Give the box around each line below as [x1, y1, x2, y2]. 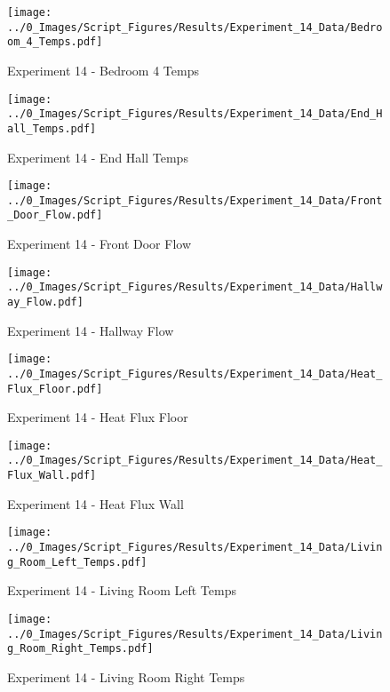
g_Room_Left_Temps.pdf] [7, 555, 147, 569]
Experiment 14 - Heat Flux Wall [7, 494, 184, 513]
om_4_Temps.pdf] [7, 36, 103, 49]
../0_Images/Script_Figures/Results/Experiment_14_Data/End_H [7, 107, 383, 121]
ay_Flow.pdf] [7, 296, 84, 308]
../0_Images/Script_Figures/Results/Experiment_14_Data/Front [7, 194, 383, 207]
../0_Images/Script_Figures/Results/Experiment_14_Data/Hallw [7, 281, 383, 294]
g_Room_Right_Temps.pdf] [7, 642, 154, 656]
